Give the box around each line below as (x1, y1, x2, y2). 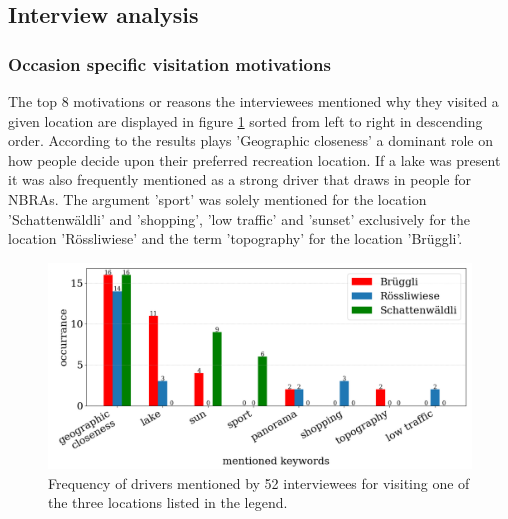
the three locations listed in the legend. (48, 492, 288, 513)
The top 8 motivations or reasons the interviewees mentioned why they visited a (8, 91, 499, 111)
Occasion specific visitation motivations (8, 51, 331, 76)
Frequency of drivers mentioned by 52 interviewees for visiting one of (48, 472, 470, 493)
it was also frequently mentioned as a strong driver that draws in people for (8, 169, 472, 190)
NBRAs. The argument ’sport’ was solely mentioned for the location (8, 188, 427, 209)
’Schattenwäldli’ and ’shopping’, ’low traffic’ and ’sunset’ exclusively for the (8, 208, 471, 229)
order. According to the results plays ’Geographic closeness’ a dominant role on (8, 130, 493, 151)
